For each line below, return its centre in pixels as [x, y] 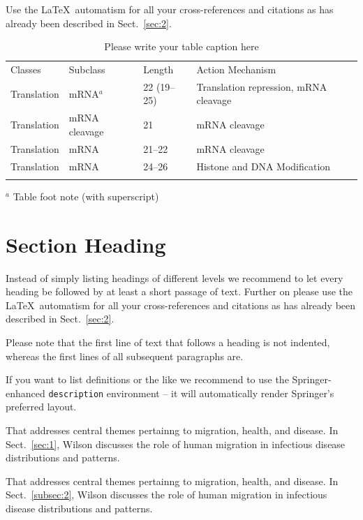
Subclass [87, 69]
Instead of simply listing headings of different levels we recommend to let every [175, 277]
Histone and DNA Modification [264, 166]
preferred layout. [41, 407]
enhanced [25, 393]
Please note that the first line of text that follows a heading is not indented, [168, 342]
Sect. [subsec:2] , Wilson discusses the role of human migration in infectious [166, 495]
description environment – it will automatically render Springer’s [191, 393]
